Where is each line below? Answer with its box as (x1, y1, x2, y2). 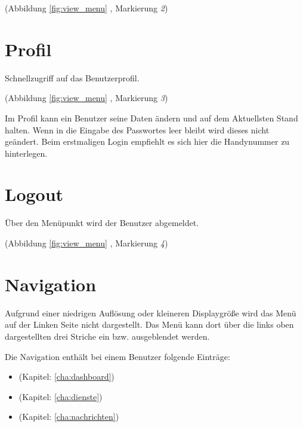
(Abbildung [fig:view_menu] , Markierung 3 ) (5, 91, 168, 104)
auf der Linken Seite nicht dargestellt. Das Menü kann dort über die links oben (5, 318, 294, 331)
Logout (5, 182, 64, 206)
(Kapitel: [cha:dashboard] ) (18, 370, 115, 383)
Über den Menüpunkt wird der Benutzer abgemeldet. (5, 216, 199, 229)
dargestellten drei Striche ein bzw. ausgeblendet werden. (5, 330, 210, 342)
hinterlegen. (5, 147, 48, 159)
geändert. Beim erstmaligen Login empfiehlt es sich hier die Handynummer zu (5, 135, 290, 148)
